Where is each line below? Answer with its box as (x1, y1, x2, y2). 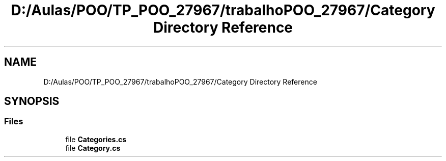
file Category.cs (65, 143, 121, 152)
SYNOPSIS (4, 95, 60, 108)
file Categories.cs (65, 135, 127, 144)
